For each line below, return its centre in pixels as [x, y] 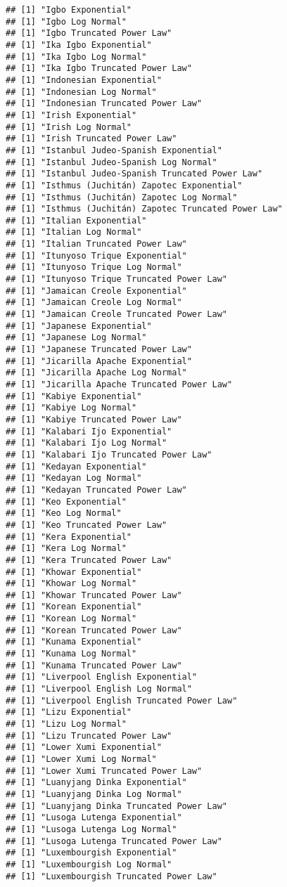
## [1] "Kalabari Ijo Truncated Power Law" [109, 454]
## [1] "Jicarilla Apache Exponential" [99, 361]
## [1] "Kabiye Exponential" [74, 396]
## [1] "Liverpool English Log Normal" [99, 689]
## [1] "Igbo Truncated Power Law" [89, 33]
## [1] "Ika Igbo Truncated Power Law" [99, 69]
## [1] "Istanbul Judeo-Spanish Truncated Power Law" [134, 174]
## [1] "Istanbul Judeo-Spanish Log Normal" [111, 162]
